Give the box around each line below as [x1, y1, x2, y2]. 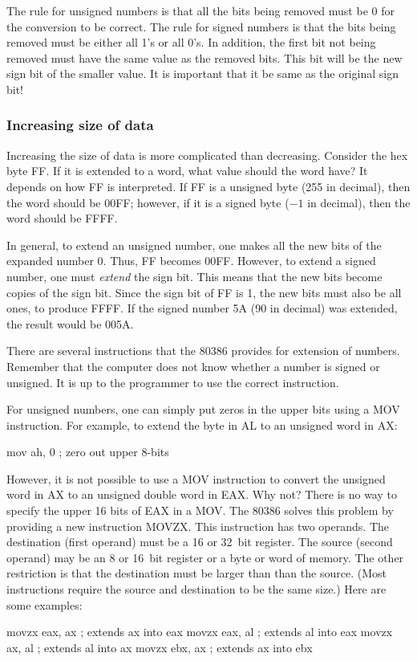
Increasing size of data [6, 115, 154, 135]
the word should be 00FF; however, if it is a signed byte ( [6, 194, 289, 210]
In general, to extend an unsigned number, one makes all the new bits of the [6, 236, 382, 253]
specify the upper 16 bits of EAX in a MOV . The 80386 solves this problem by [6, 502, 394, 519]
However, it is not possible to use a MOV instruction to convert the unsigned [6, 470, 386, 487]
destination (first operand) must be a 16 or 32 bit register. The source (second [6, 533, 393, 550]
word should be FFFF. [6, 210, 118, 226]
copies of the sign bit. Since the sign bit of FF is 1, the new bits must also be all [6, 284, 402, 300]
